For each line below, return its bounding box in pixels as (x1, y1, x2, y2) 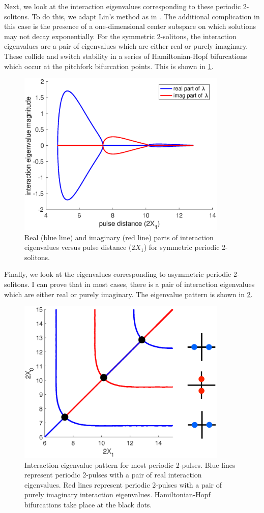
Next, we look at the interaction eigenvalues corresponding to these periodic (4, 1, 241, 11)
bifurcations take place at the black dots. (24, 499, 152, 510)
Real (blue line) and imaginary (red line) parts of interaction (24, 232, 214, 242)
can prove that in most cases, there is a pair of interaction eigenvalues (37, 279, 255, 290)
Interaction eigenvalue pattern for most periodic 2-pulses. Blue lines (24, 459, 236, 470)
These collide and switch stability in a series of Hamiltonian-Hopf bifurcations (4, 50, 247, 61)
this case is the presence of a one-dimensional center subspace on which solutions (4, 21, 256, 31)
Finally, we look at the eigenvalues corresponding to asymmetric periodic (4, 269, 231, 279)
